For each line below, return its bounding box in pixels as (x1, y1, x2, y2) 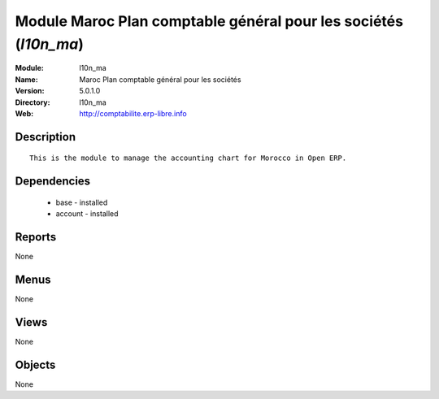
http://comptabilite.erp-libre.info (79, 108, 187, 118)
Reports (15, 230, 57, 244)
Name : (15, 74, 38, 85)
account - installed (55, 209, 119, 219)
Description (15, 130, 76, 144)
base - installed (55, 197, 108, 207)
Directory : (15, 98, 50, 107)
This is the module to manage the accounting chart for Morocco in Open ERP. (29, 154, 347, 163)
